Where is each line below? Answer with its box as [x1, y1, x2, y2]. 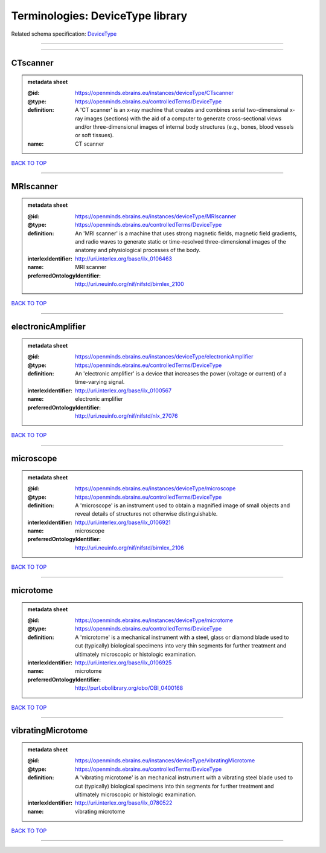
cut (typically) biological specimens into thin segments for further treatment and [75, 782, 274, 790]
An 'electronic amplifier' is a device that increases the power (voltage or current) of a [75, 369, 287, 377]
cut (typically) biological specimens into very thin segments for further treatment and [75, 642, 287, 649]
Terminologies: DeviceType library [11, 9, 188, 22]
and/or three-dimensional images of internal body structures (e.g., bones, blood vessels [75, 123, 294, 130]
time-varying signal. [75, 378, 125, 386]
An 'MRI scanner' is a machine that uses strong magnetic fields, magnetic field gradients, [75, 230, 297, 237]
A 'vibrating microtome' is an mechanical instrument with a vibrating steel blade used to [75, 774, 293, 781]
